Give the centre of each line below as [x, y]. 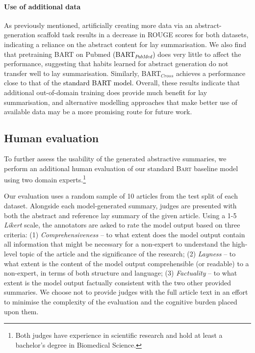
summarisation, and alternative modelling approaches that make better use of [121, 102]
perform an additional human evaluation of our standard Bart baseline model [121, 168]
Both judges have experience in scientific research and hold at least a [119, 335]
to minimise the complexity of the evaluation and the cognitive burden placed [121, 301]
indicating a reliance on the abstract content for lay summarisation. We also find [125, 44]
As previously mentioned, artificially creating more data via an [98, 25]
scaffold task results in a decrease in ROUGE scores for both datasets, [143, 35]
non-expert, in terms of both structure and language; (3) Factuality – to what [121, 273]
